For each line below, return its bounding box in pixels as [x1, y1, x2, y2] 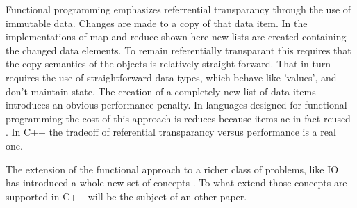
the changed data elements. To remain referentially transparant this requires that [6, 42, 351, 57]
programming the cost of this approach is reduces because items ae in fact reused [6, 111, 351, 125]
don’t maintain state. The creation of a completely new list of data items [6, 83, 316, 98]
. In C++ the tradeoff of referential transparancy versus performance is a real [6, 125, 336, 139]
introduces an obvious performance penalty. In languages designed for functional [6, 97, 347, 112]
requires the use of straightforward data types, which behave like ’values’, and [6, 70, 337, 84]
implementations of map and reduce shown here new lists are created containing [6, 29, 347, 44]
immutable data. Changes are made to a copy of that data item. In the [6, 15, 308, 30]
